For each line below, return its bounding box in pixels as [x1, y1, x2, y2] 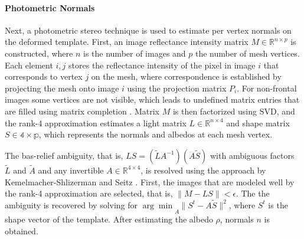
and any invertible [38, 163, 104, 176]
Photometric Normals [5, 1, 95, 14]
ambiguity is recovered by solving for [5, 198, 138, 211]
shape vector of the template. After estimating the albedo [5, 213, 213, 225]
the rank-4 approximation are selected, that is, [5, 187, 173, 199]
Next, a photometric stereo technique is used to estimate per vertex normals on [5, 24, 292, 36]
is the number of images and [83, 47, 186, 59]
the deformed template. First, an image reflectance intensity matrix [5, 35, 249, 48]
